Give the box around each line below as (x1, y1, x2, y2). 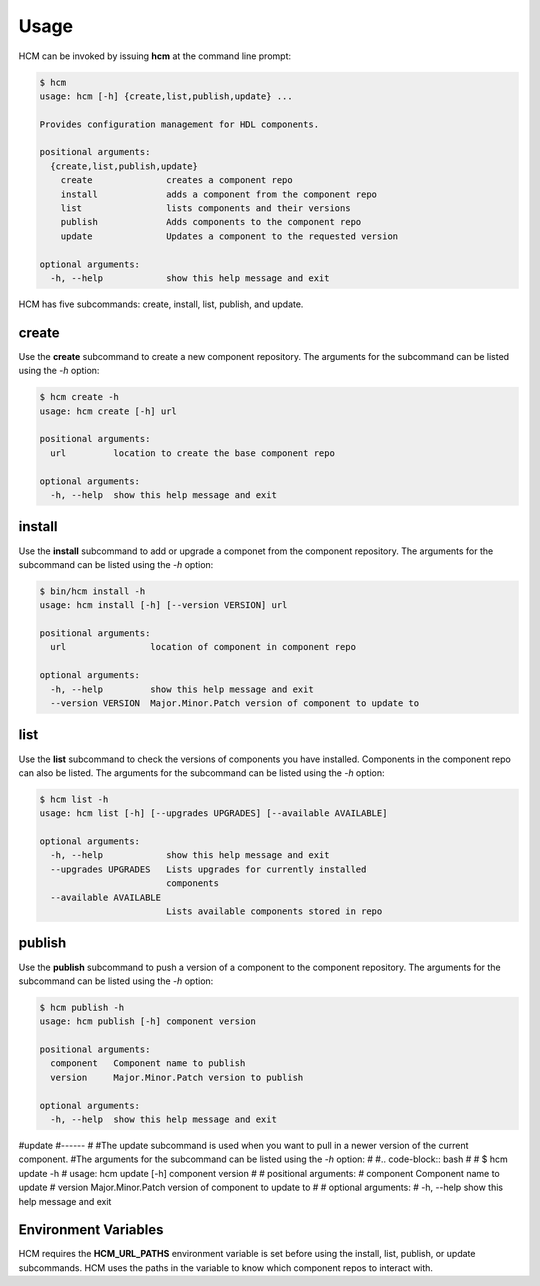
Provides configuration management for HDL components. (39, 118, 320, 130)
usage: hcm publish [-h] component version (39, 1016, 257, 1027)
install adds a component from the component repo (60, 188, 378, 200)
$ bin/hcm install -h (39, 585, 146, 597)
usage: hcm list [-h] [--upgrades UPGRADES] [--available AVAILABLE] (39, 808, 388, 819)
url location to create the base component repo (50, 447, 335, 459)
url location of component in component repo (50, 641, 357, 653)
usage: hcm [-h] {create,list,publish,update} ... (39, 90, 294, 102)
